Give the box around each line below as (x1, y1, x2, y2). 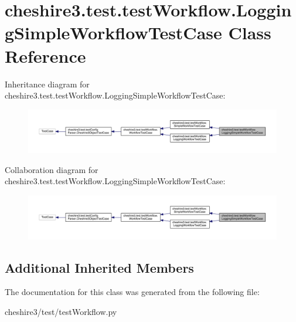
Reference (5, 43, 86, 67)
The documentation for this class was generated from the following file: (5, 286, 260, 298)
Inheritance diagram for (5, 77, 90, 90)
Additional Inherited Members (5, 258, 194, 276)
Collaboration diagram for (5, 163, 98, 175)
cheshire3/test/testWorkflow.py (5, 305, 117, 317)
